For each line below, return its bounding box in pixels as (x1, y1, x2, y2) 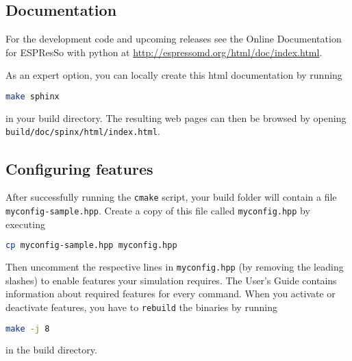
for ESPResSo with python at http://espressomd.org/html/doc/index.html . (5, 45, 323, 59)
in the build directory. (5, 343, 97, 357)
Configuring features (5, 158, 153, 179)
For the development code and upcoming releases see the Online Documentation (5, 32, 342, 46)
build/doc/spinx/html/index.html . (5, 124, 160, 138)
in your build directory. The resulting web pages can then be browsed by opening (5, 110, 347, 125)
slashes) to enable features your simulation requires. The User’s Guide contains (5, 273, 337, 287)
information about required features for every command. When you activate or (5, 286, 336, 301)
